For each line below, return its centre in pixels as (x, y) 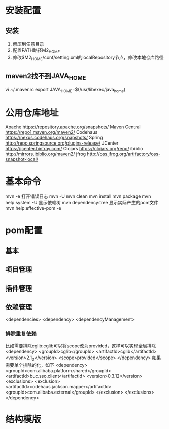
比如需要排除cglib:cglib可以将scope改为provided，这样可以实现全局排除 (81, 346)
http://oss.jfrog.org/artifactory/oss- (124, 154)
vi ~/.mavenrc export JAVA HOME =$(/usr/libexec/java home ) (65, 90)
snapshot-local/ (22, 159)
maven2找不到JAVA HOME (46, 77)
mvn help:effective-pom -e (33, 208)
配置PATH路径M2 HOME (36, 51)
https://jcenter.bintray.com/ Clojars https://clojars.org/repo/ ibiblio (74, 149)
